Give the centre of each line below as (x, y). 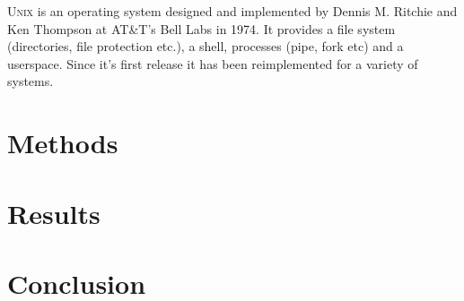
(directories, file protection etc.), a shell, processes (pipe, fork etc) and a (206, 46)
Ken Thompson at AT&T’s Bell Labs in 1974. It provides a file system (201, 28)
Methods (63, 143)
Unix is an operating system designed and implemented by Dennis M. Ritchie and (232, 11)
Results (54, 213)
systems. (31, 81)
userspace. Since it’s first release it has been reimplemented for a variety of (213, 63)
